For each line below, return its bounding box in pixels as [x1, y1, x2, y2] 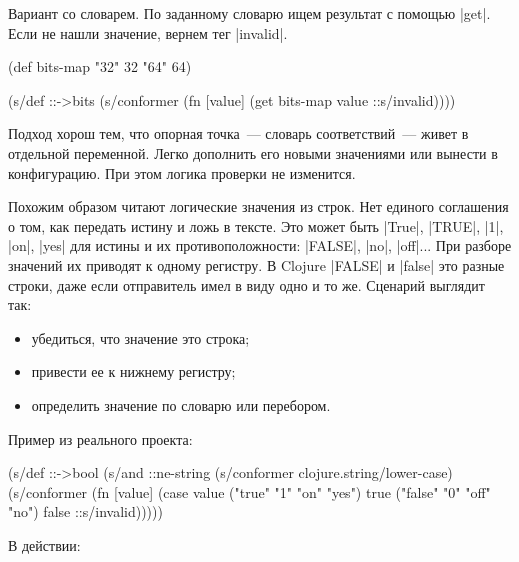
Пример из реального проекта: [8, 428, 193, 449]
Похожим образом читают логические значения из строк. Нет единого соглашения [8, 196, 509, 217]
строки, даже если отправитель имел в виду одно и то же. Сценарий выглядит [8, 274, 485, 295]
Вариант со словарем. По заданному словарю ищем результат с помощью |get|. [8, 3, 491, 23]
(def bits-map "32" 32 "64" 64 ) [8, 56, 192, 77]
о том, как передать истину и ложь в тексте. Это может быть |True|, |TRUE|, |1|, [8, 215, 504, 236]
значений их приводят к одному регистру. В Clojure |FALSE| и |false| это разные [8, 254, 505, 275]
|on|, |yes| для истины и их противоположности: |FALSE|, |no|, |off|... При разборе [8, 235, 512, 256]
